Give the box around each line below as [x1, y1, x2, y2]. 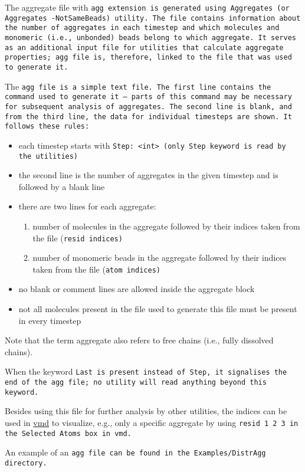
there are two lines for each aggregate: [18, 200, 156, 212]
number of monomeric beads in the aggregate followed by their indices [32, 251, 287, 264]
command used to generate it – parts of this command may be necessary [5, 93, 292, 101]
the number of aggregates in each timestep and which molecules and [5, 24, 280, 32]
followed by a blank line [18, 180, 105, 192]
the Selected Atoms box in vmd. [5, 429, 132, 438]
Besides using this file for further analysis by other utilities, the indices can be [5, 405, 287, 417]
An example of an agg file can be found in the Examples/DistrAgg [5, 446, 266, 458]
